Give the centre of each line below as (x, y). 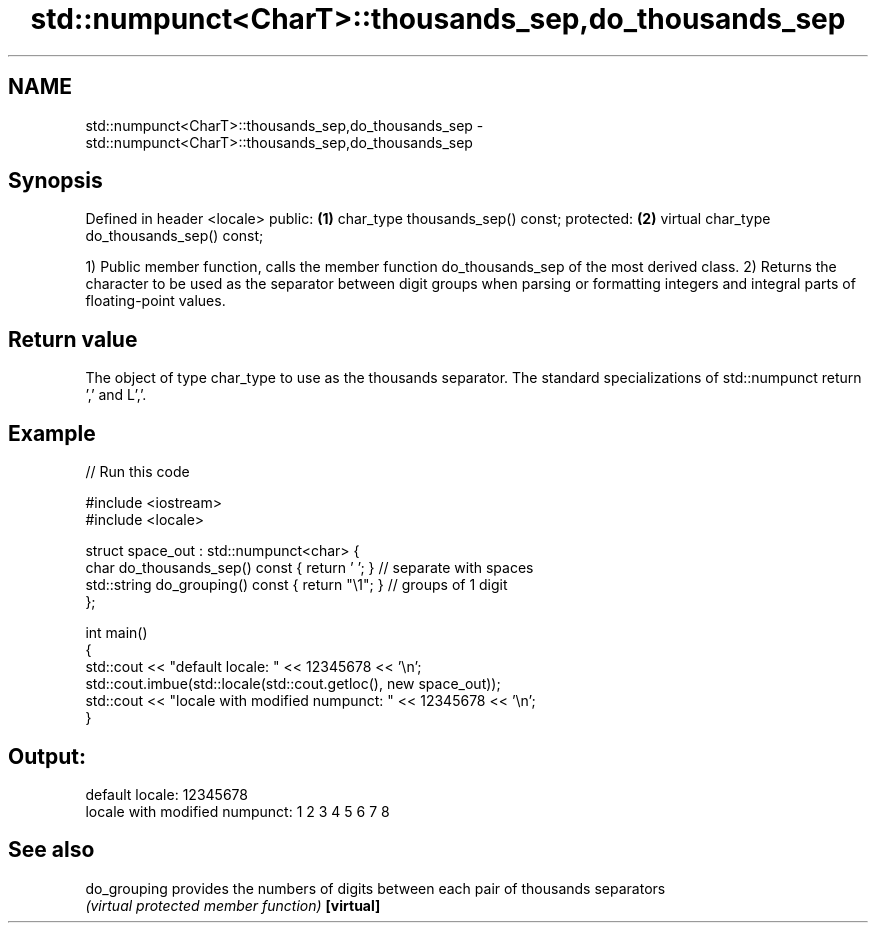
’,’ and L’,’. (116, 395)
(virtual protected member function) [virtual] (233, 905)
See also (51, 850)
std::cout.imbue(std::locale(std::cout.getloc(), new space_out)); (293, 684)
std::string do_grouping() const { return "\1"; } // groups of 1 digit (296, 585)
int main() (116, 633)
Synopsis (55, 181)
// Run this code (137, 472)
